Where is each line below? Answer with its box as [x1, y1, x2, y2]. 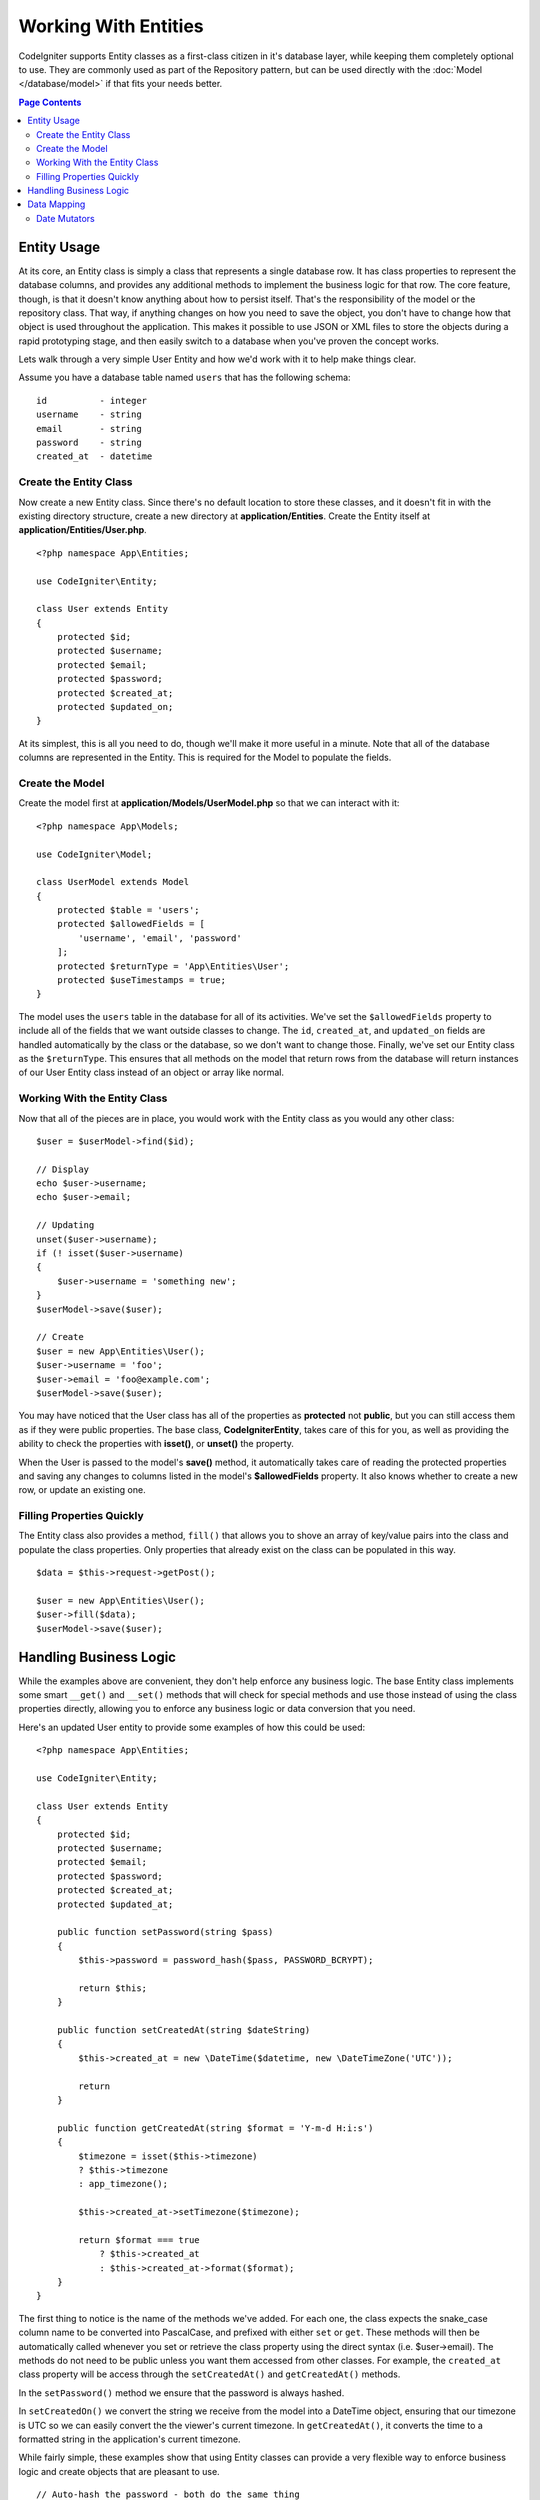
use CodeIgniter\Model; [36, 848, 153, 860]
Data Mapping [27, 198, 86, 210]
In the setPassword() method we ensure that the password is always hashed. [18, 2386, 345, 2399]
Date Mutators [36, 212, 95, 224]
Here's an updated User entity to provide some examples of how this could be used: [18, 1721, 366, 1733]
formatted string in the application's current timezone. [18, 2433, 241, 2445]
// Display [36, 1163, 90, 1175]
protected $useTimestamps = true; [56, 975, 227, 986]
